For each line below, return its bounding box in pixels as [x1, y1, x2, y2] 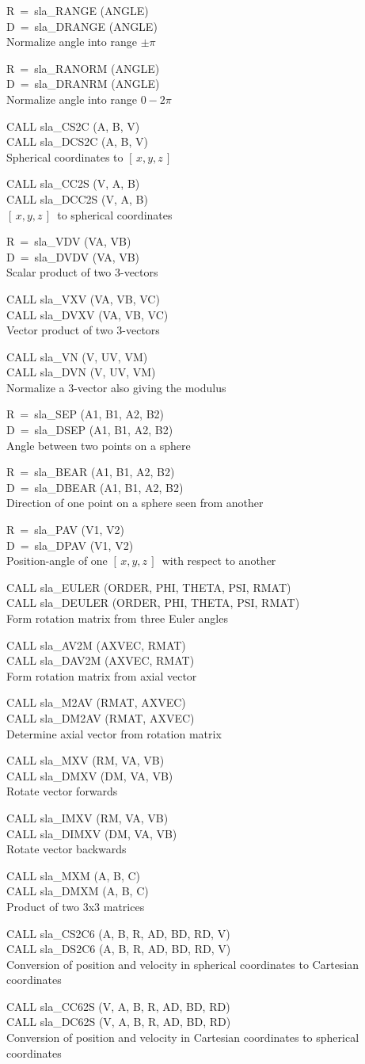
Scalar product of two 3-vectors [6, 264, 158, 280]
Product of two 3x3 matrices [6, 898, 145, 914]
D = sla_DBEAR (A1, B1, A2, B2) [6, 479, 184, 495]
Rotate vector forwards [6, 783, 118, 799]
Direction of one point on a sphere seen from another [6, 494, 264, 511]
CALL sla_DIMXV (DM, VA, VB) [6, 825, 177, 841]
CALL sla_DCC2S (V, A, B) [6, 190, 148, 207]
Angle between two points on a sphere [6, 437, 191, 453]
